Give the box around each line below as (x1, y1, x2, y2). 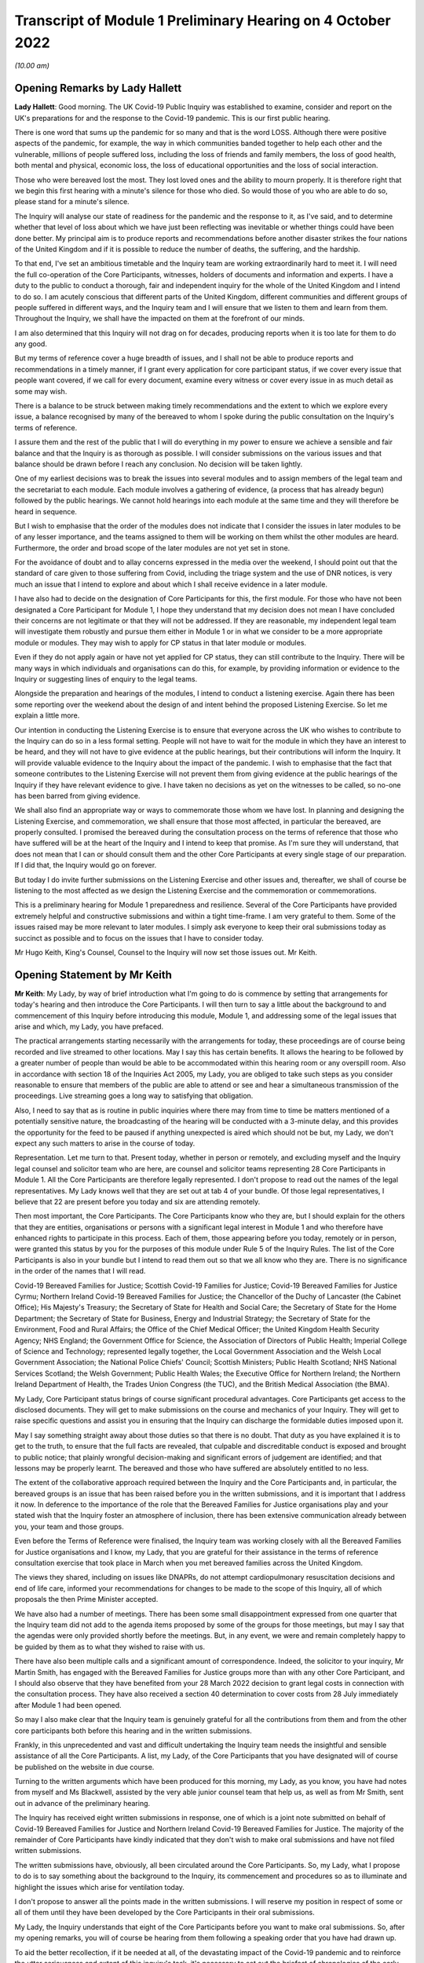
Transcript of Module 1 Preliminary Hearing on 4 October (14, 12, 392, 29)
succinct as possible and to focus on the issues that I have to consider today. (14, 933, 264, 942)
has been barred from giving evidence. (14, 791, 141, 800)
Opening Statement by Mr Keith (14, 968, 173, 981)
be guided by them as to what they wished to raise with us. (14, 1642, 206, 1651)
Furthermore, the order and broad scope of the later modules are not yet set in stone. (14, 543, 291, 553)
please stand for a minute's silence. (14, 197, 130, 207)
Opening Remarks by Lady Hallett (14, 82, 182, 95)
